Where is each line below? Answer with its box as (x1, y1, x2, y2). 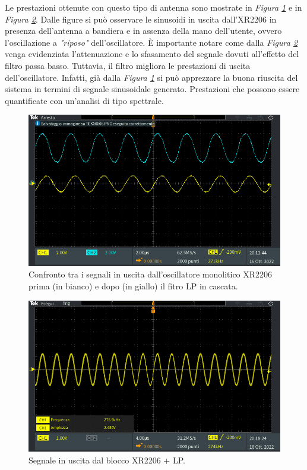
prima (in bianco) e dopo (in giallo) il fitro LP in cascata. (29, 279, 238, 292)
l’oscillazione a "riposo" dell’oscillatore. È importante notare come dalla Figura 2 (5, 36, 298, 48)
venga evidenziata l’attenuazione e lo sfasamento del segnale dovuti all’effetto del (5, 48, 299, 60)
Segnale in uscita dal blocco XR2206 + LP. (29, 453, 185, 466)
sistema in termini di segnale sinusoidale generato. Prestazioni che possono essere (5, 83, 300, 95)
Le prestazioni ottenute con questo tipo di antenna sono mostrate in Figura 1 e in (5, 1, 302, 13)
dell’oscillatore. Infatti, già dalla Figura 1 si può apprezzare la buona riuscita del (5, 71, 298, 83)
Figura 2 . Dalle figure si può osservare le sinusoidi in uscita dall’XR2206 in (5, 12, 277, 25)
